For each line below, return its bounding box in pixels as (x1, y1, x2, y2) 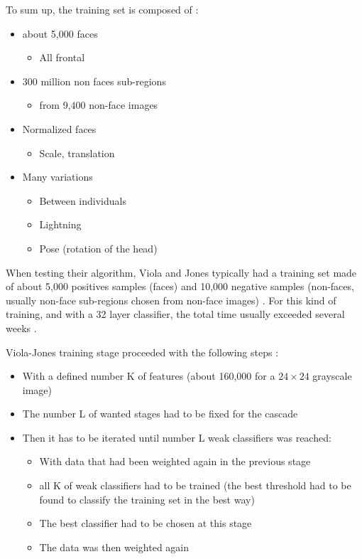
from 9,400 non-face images (39, 97, 158, 112)
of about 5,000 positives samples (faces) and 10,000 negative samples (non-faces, (6, 279, 354, 294)
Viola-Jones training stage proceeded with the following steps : (6, 344, 279, 359)
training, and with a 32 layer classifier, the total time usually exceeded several (6, 307, 345, 321)
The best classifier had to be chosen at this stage (39, 516, 252, 531)
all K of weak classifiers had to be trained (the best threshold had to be (39, 478, 351, 493)
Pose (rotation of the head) (39, 240, 158, 255)
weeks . (6, 320, 37, 335)
